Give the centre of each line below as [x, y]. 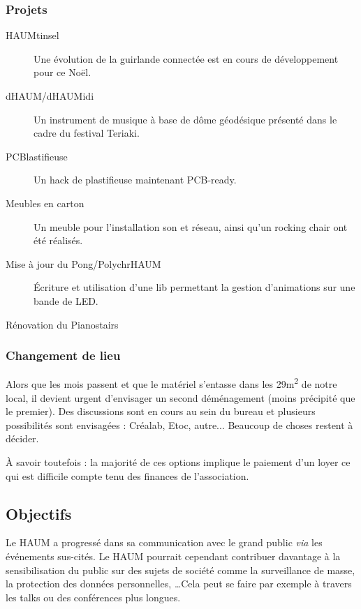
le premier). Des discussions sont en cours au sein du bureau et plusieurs [161, 411]
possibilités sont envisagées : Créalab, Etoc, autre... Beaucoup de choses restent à [179, 424]
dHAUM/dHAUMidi [50, 96]
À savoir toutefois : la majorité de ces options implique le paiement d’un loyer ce [178, 461]
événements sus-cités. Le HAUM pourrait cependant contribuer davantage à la [173, 556]
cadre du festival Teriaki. [87, 133]
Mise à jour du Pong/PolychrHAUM [83, 263]
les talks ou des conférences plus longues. [93, 597]
